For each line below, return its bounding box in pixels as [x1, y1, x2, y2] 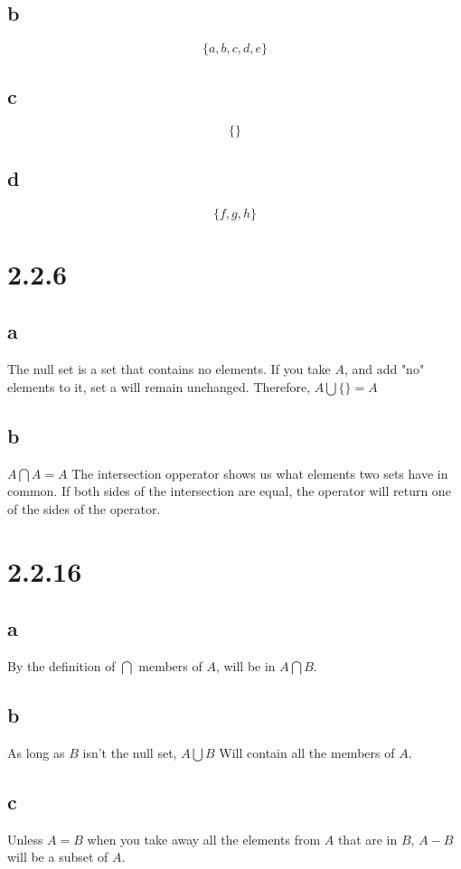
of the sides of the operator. [7, 499, 161, 518]
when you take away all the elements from [87, 829, 321, 848]
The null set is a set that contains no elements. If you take [7, 360, 331, 378]
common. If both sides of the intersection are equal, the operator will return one [7, 481, 451, 500]
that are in [337, 829, 398, 848]
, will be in [215, 656, 276, 675]
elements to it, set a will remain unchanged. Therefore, [7, 377, 311, 396]
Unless [7, 829, 43, 848]
